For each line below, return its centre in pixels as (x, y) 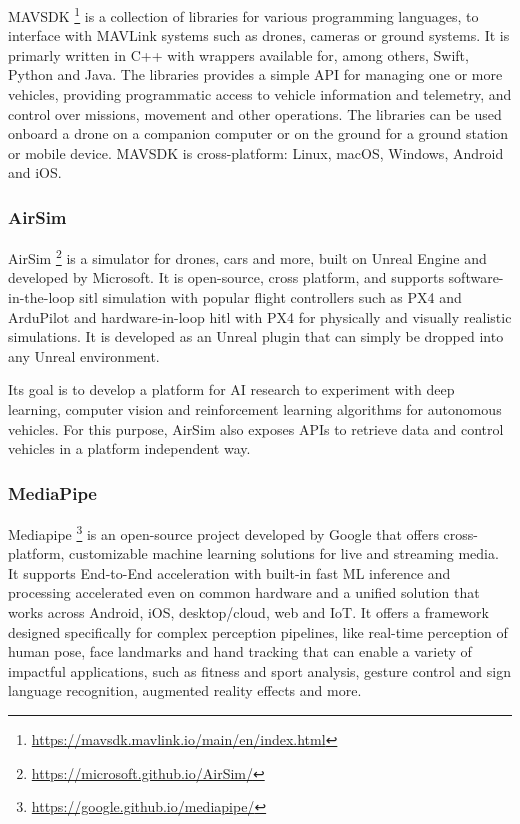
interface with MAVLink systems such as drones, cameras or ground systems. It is (259, 35)
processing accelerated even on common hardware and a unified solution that (244, 592)
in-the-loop (41, 297)
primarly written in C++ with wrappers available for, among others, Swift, (238, 54)
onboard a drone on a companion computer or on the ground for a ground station (258, 133)
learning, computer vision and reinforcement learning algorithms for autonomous (255, 409)
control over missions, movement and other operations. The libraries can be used (255, 113)
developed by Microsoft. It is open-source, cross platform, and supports (226, 277)
